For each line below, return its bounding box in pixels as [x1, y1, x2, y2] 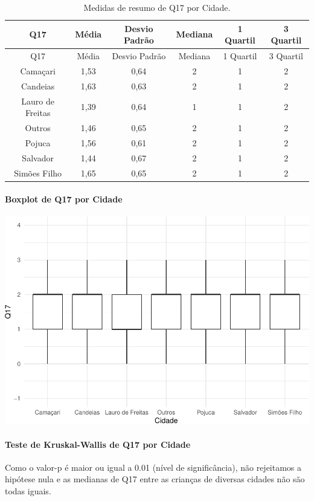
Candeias [21, 79, 55, 92]
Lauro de [21, 94, 54, 107]
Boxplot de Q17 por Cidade [5, 193, 123, 205]
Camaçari [20, 64, 56, 77]
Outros [25, 121, 51, 134]
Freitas [25, 106, 51, 119]
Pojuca [25, 136, 51, 149]
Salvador [22, 151, 54, 164]
